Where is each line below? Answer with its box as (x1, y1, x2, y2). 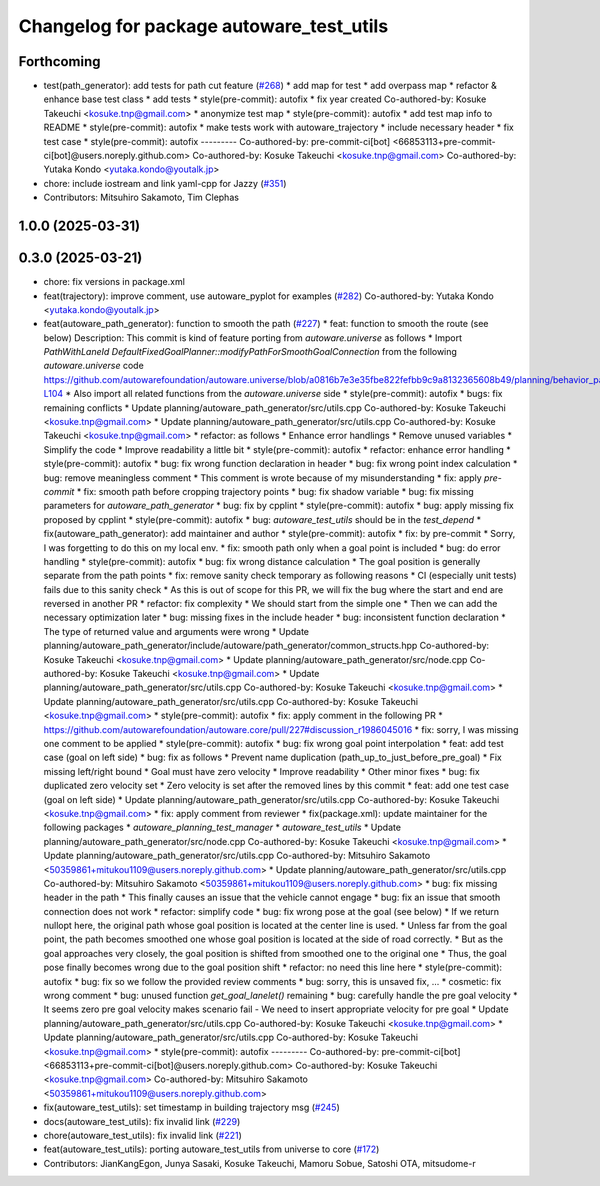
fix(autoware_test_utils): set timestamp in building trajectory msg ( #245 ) (43, 1101, 340, 1114)
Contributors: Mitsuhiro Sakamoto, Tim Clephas (43, 191, 240, 204)
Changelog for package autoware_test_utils (18, 15, 389, 37)
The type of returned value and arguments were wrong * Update (43, 625, 310, 637)
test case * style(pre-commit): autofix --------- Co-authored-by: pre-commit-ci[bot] (43, 135, 391, 147)
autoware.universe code (43, 360, 144, 372)
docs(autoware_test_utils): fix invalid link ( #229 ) (43, 1115, 241, 1127)
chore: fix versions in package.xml (43, 276, 185, 288)
